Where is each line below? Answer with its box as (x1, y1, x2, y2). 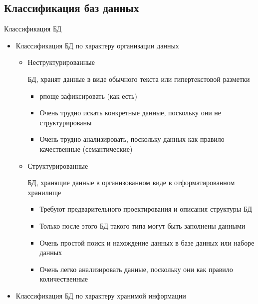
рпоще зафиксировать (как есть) (39, 90, 137, 101)
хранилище (27, 187, 61, 197)
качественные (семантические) (39, 143, 133, 154)
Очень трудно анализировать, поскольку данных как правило (39, 134, 225, 144)
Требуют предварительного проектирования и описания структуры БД (39, 204, 252, 214)
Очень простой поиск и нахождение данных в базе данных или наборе (39, 237, 255, 248)
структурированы (39, 117, 92, 127)
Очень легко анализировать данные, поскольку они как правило (39, 264, 233, 274)
